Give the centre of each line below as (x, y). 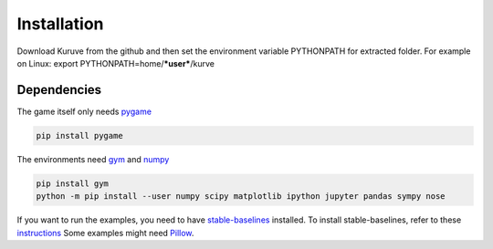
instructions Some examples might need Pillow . (105, 233)
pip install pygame (79, 135)
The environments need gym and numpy (93, 159)
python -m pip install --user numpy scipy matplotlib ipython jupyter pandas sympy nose (241, 197)
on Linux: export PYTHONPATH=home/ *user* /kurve (115, 63)
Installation (60, 24)
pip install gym (73, 183)
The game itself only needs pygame (84, 111)
